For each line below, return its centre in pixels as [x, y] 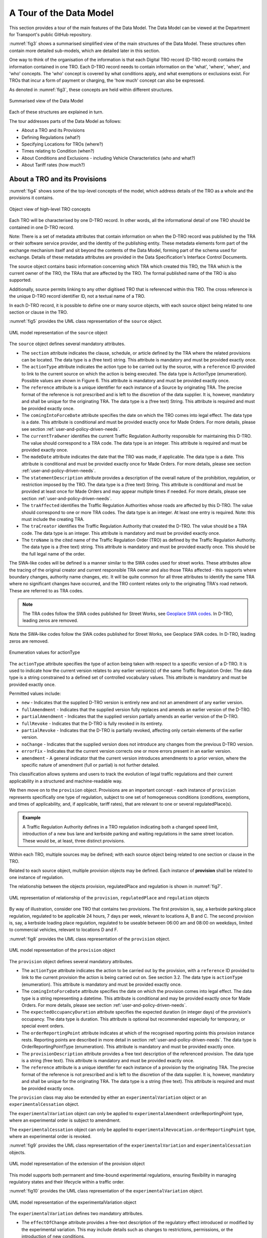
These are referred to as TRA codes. [46, 591]
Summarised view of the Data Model [46, 101]
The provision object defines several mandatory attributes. [71, 961]
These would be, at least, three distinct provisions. [74, 841]
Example [32, 818]
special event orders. [43, 1026]
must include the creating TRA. [53, 519]
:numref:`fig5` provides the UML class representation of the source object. [86, 321]
